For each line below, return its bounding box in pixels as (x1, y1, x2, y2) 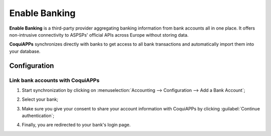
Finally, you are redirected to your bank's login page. (22, 122, 131, 128)
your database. (9, 48, 41, 54)
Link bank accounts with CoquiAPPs (9, 77, 100, 84)
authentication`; (22, 113, 55, 119)
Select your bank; (22, 96, 59, 102)
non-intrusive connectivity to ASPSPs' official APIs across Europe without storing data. (9, 32, 189, 38)
